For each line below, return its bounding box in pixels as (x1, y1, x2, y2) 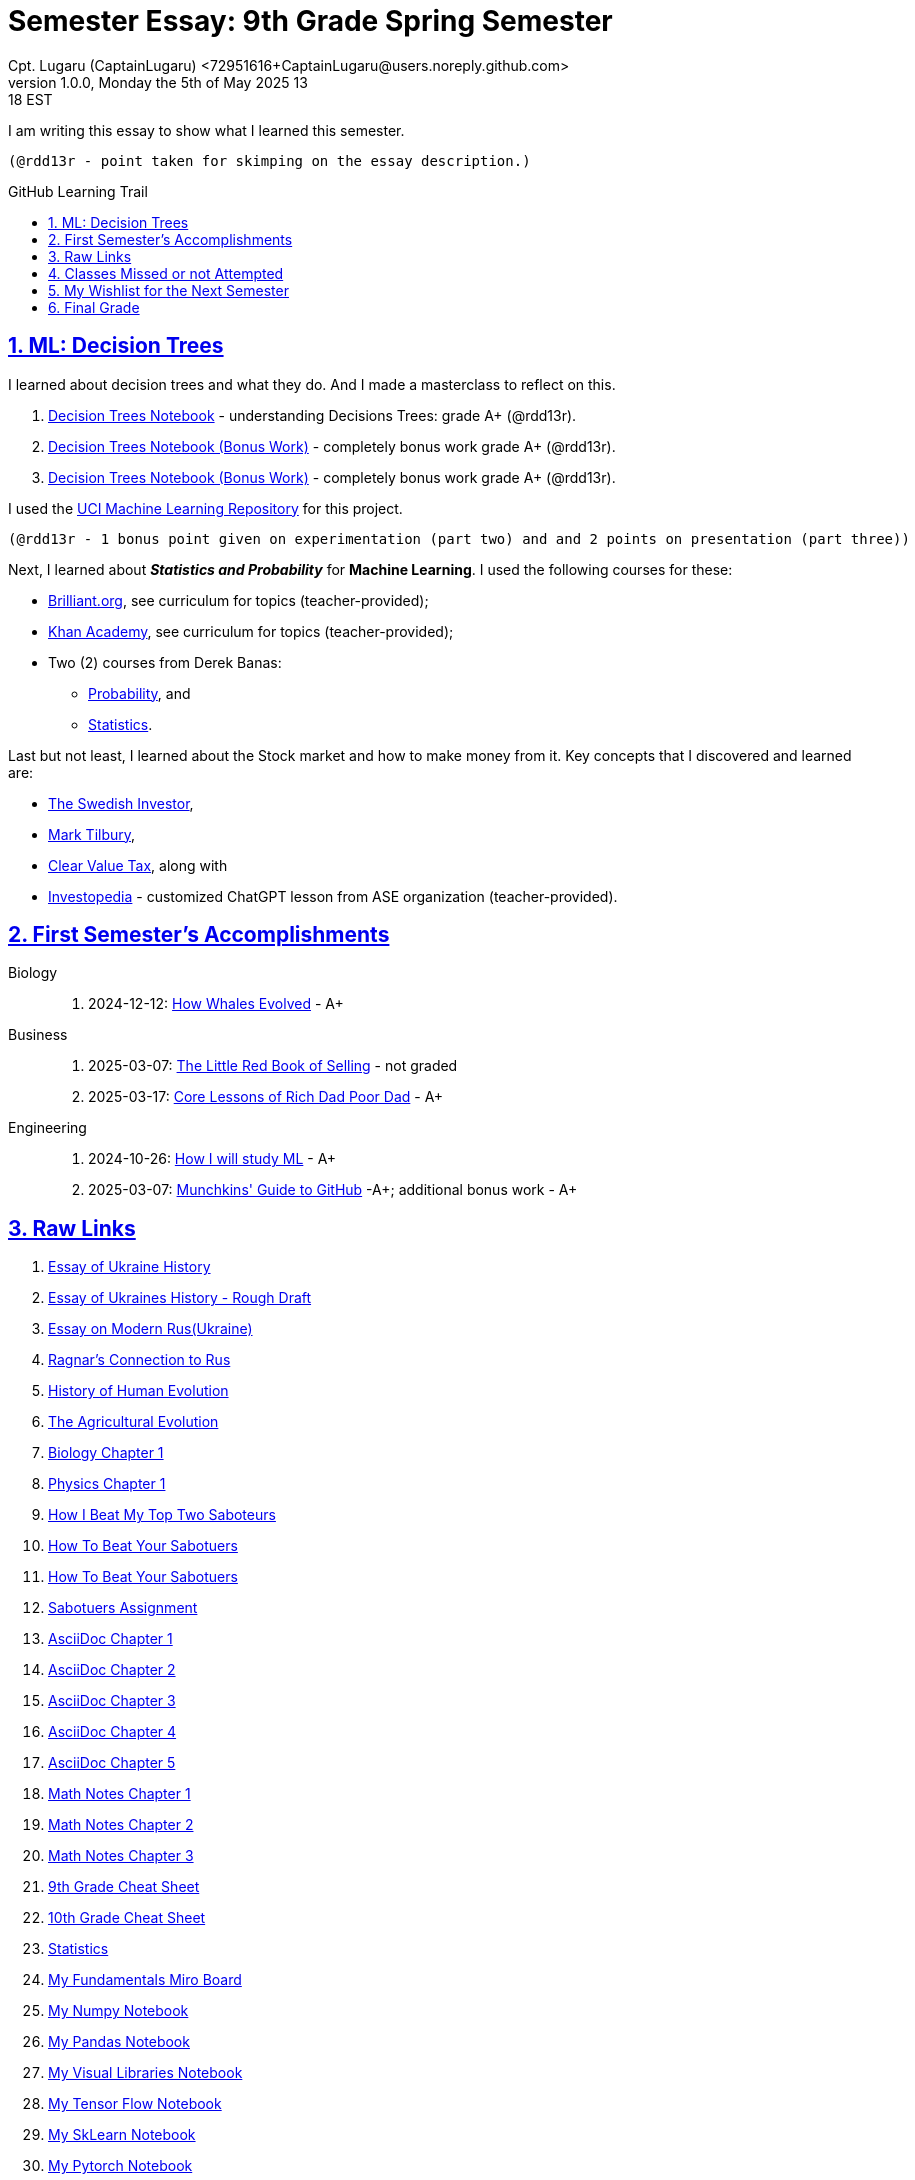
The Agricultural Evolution (48, 1413, 219, 1431)
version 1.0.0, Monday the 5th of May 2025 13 (8, 73, 308, 91)
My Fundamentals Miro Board (48, 1971, 242, 1989)
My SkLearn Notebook (48, 2126, 196, 2144)
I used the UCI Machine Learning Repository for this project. (8, 499, 403, 517)
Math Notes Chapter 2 (48, 1816, 194, 1834)
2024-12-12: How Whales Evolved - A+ (88, 995, 344, 1013)
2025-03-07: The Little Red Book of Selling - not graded (88, 1057, 458, 1075)
